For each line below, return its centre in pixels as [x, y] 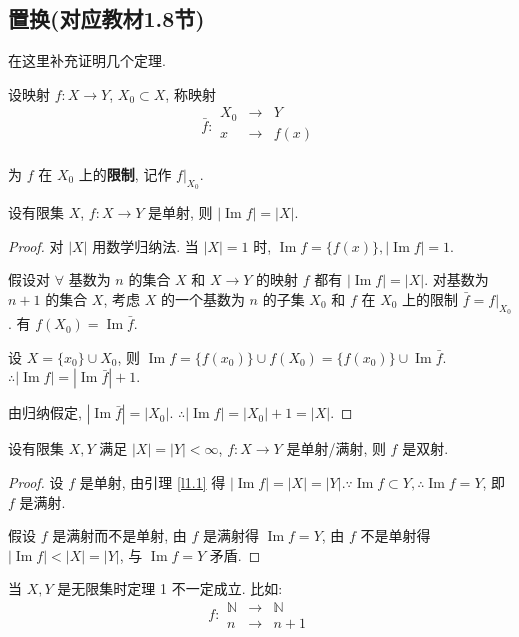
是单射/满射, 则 [336, 448]
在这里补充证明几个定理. [87, 60]
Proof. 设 [36, 481]
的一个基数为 [202, 298]
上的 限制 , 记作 [125, 173]
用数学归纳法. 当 [145, 245]
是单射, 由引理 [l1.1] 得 [152, 481]
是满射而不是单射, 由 [119, 535]
